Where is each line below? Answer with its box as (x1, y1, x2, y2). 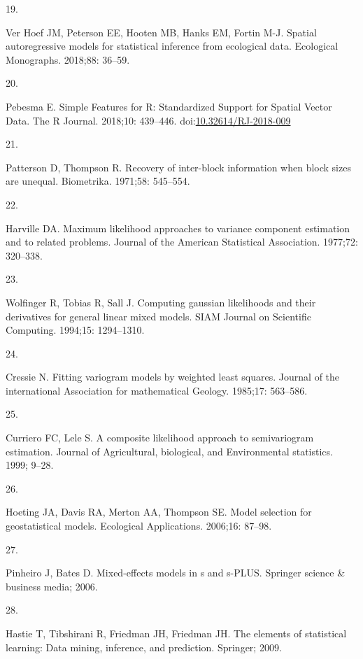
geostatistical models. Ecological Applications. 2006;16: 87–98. (6, 518, 272, 533)
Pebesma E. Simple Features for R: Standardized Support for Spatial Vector (6, 99, 332, 113)
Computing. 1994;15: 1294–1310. (6, 323, 145, 337)
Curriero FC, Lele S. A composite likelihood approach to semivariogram (6, 430, 314, 445)
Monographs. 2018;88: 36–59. (6, 52, 130, 66)
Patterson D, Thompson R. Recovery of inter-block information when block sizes (6, 160, 351, 174)
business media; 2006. (6, 579, 98, 593)
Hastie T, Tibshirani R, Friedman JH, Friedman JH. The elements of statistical (6, 626, 347, 640)
